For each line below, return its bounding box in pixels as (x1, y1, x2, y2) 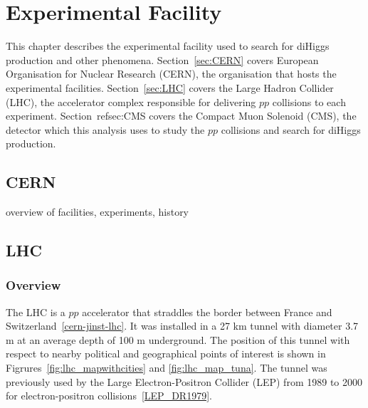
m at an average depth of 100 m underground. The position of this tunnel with (6, 332, 350, 347)
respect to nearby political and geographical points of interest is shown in (6, 346, 326, 361)
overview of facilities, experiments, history (6, 204, 189, 219)
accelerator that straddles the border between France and (82, 304, 332, 319)
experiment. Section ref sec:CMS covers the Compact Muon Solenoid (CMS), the (6, 108, 357, 123)
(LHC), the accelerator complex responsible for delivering (6, 94, 256, 109)
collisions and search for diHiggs (221, 122, 361, 137)
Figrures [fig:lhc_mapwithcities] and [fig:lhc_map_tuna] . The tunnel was (6, 360, 327, 375)
